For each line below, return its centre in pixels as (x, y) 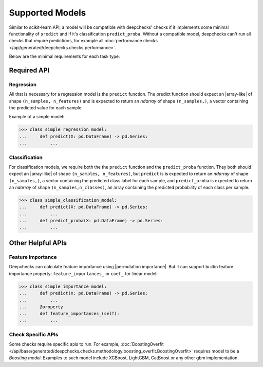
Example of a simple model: (37, 117)
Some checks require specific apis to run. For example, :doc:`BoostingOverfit (86, 344)
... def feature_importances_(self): (69, 314)
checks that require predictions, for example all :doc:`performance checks (84, 41)
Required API (29, 70)
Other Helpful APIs (38, 243)
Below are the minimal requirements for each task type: (65, 56)
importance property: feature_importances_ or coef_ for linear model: (83, 273)
